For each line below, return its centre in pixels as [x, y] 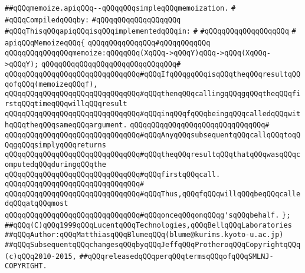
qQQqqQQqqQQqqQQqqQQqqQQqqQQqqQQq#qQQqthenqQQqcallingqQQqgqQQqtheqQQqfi [153, 94]
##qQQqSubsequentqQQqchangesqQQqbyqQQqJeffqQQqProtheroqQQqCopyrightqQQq [153, 245]
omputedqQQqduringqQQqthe [55, 164]
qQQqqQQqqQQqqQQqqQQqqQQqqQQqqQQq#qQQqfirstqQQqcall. [113, 174]
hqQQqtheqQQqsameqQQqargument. [66, 125]
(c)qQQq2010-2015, [41, 256]
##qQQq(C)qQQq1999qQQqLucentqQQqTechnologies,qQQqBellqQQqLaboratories [148, 225]
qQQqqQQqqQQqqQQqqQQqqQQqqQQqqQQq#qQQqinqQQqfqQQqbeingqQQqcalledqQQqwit [153, 114]
